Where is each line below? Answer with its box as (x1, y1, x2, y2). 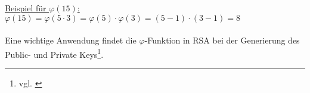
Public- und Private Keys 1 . (5, 46, 104, 60)
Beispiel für (5, 2, 46, 14)
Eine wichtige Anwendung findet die (5, 34, 137, 46)
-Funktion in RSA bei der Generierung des (144, 34, 300, 46)
